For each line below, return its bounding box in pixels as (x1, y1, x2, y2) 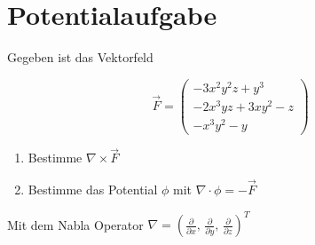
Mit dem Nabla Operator (7, 215, 144, 233)
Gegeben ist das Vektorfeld (7, 48, 154, 67)
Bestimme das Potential (28, 180, 158, 199)
